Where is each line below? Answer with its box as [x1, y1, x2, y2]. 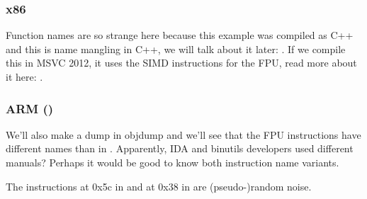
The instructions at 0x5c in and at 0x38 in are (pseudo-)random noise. [6, 178, 312, 193]
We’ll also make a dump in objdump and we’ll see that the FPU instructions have [6, 127, 361, 142]
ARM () [6, 99, 54, 117]
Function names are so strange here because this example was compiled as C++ [6, 28, 354, 42]
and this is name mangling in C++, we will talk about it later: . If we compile [6, 41, 346, 56]
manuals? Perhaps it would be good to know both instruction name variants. [6, 155, 339, 169]
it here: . [6, 69, 43, 84]
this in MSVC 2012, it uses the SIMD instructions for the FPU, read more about [6, 55, 357, 70]
